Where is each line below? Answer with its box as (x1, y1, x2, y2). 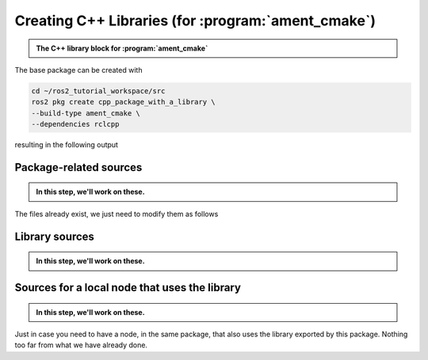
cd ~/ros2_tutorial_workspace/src (31, 86, 166, 95)
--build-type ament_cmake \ (31, 108, 140, 118)
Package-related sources (14, 161, 143, 174)
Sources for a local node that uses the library (14, 281, 242, 294)
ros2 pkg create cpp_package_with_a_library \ (31, 97, 216, 107)
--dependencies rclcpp (31, 119, 120, 129)
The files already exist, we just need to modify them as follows (14, 209, 219, 218)
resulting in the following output (14, 140, 119, 150)
